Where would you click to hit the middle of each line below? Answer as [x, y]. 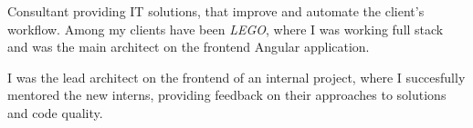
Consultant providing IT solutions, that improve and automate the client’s [216, 11]
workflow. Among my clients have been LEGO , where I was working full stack [226, 29]
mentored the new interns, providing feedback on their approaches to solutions [227, 95]
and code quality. [55, 112]
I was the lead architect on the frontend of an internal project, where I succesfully [236, 77]
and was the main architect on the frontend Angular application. [189, 47]
